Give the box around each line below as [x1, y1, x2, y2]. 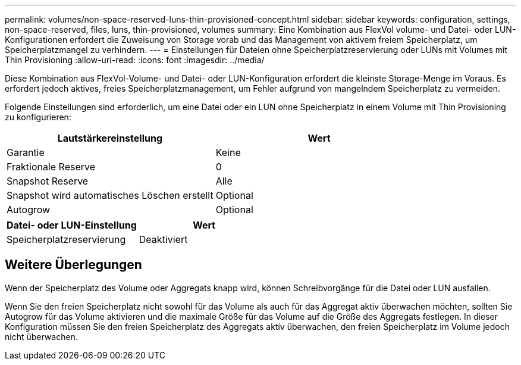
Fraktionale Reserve [7, 161, 96, 173]
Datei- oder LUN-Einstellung [7, 219, 137, 231]
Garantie [7, 146, 45, 158]
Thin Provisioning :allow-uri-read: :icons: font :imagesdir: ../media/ [5, 55, 265, 65]
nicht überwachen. [5, 331, 78, 342]
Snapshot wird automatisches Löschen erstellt [7, 189, 214, 201]
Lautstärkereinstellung [57, 132, 162, 144]
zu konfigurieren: [5, 112, 71, 122]
